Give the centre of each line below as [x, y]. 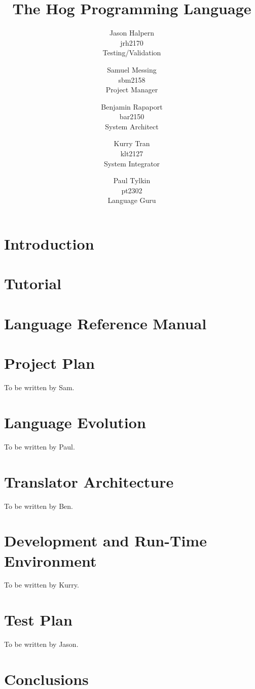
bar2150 [132, 116]
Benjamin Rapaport [132, 106]
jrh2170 [132, 42]
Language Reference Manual [105, 323]
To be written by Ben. [39, 506]
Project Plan [49, 363]
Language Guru [132, 200]
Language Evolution [75, 422]
